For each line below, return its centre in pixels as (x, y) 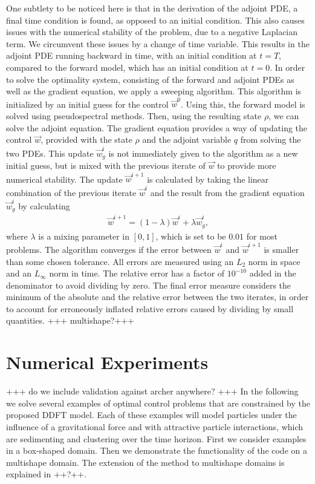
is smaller (281, 249)
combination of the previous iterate (71, 192)
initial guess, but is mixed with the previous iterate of (106, 165)
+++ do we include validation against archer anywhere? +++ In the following (152, 391)
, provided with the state (86, 139)
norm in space (274, 261)
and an (19, 273)
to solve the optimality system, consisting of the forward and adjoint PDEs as (150, 79)
